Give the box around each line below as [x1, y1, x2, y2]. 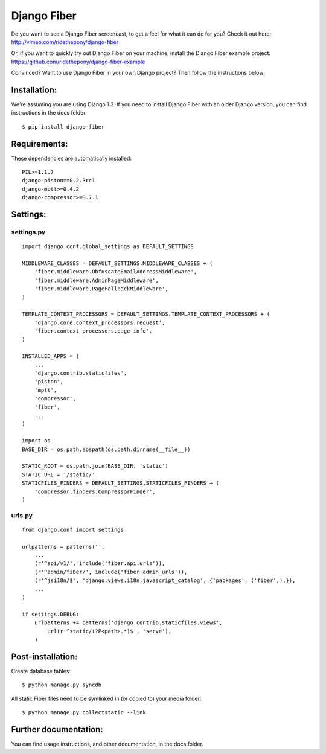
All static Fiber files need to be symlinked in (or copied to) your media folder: [11, 695, 202, 702]
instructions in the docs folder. [11, 109, 87, 117]
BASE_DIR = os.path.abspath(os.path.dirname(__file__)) [22, 446, 191, 453]
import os [22, 438, 51, 444]
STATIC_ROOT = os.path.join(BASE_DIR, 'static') [22, 462, 168, 470]
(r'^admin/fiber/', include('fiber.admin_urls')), [34, 568, 188, 575]
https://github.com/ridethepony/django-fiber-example [11, 58, 145, 65]
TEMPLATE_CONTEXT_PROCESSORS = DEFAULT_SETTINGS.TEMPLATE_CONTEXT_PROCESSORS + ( [22, 311, 270, 318]
